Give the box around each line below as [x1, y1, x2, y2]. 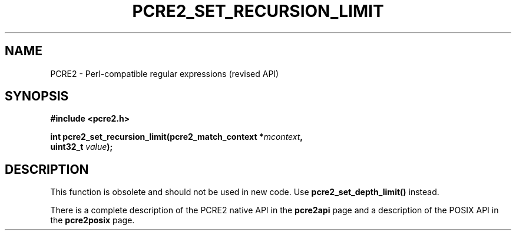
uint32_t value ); [50, 142, 113, 152]
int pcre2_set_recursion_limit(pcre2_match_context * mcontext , [50, 132, 303, 142]
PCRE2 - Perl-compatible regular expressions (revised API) [50, 68, 279, 79]
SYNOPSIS [5, 89, 69, 104]
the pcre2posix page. [50, 215, 135, 226]
